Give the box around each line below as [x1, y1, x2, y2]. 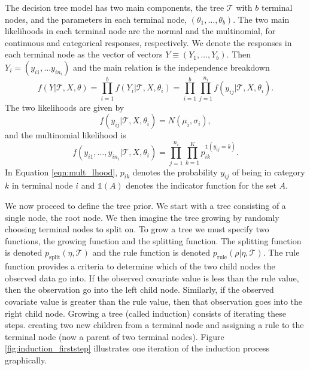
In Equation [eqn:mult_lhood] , [5, 165, 118, 178]
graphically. [5, 354, 47, 366]
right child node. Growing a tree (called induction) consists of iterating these [5, 307, 286, 319]
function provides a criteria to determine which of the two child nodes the [5, 260, 275, 272]
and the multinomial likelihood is [5, 129, 126, 141]
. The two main [233, 13, 290, 25]
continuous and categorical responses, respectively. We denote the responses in [5, 36, 292, 48]
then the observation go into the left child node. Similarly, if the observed [5, 283, 274, 296]
